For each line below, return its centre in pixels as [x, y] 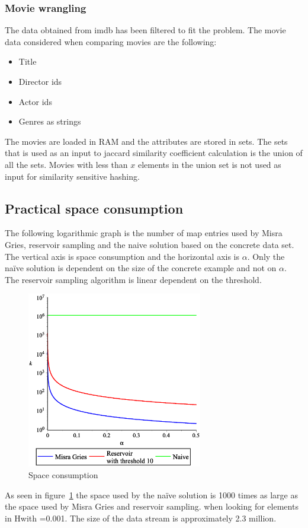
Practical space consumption [94, 208]
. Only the [266, 256]
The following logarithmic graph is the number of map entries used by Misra [144, 233]
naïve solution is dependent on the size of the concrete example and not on [141, 268]
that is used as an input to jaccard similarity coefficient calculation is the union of [154, 153]
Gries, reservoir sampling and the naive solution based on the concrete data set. [150, 244]
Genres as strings [50, 121]
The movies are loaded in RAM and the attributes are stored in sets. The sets [146, 141]
